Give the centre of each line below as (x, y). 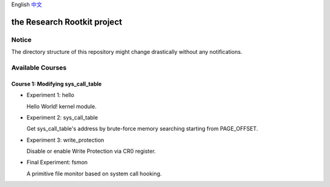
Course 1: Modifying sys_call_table (57, 84)
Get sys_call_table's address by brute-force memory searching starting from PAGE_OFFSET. (142, 129)
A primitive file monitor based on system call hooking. (94, 174)
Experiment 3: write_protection (65, 140)
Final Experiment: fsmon (57, 163)
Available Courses (39, 67)
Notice (21, 40)
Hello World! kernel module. (62, 106)
